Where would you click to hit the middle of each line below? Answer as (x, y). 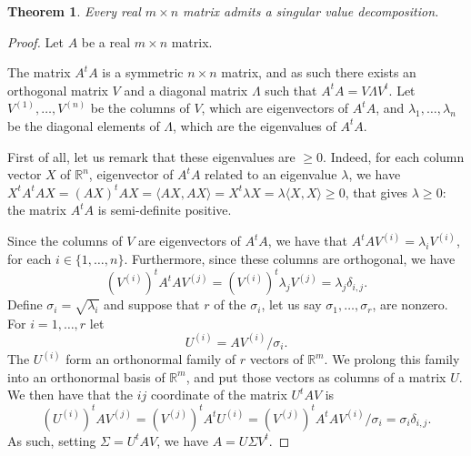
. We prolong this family (392, 359)
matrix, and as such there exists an (319, 72)
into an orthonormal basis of (86, 376)
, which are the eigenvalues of (255, 125)
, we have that (307, 241)
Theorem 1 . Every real (74, 11)
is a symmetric (143, 72)
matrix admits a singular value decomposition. (311, 11)
